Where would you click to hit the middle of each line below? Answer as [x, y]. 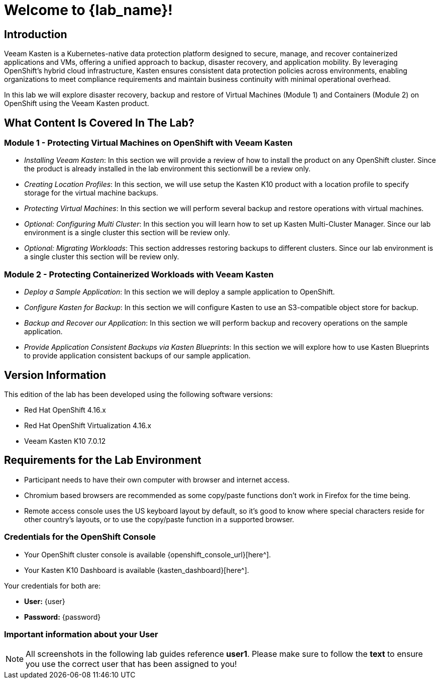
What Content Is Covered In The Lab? [99, 123]
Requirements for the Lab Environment [103, 460]
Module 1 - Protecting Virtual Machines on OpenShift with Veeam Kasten [148, 143]
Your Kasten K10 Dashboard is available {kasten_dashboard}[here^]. [137, 570]
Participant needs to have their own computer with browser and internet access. [157, 479]
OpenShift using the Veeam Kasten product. [77, 104]
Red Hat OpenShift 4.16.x [65, 410]
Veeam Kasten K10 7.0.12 [65, 441]
